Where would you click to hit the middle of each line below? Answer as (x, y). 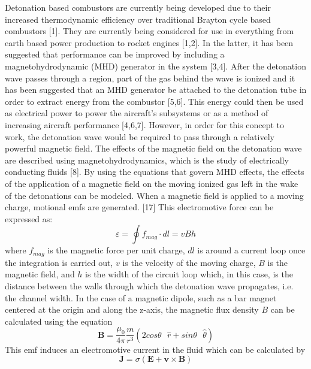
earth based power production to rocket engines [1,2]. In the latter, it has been (149, 42)
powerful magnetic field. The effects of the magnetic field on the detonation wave (153, 148)
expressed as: (29, 218)
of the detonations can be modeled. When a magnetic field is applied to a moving (154, 195)
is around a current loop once (251, 250)
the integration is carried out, (59, 262)
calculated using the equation (59, 321)
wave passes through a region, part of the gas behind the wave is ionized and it (150, 78)
